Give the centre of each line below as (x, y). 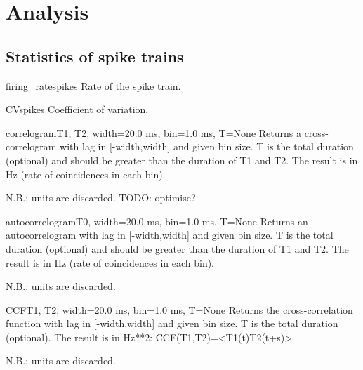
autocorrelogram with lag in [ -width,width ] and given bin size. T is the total (170, 235)
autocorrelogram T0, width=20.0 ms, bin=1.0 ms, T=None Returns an (157, 221)
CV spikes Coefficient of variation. (77, 109)
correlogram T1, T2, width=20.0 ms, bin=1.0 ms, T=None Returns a (153, 132)
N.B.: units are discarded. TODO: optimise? (101, 198)
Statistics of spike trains (95, 56)
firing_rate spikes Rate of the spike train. (93, 85)
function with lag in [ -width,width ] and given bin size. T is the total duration (172, 323)
